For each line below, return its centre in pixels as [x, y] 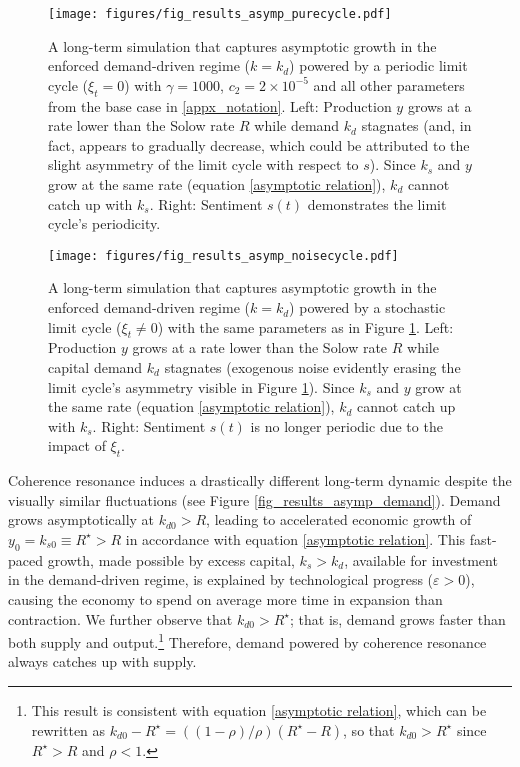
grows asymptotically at [81, 519]
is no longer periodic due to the [346, 425]
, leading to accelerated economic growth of [339, 519]
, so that [369, 729]
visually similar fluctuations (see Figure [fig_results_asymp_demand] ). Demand [254, 499]
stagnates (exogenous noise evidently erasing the [312, 367]
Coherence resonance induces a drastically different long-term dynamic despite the [260, 480]
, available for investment [421, 559]
